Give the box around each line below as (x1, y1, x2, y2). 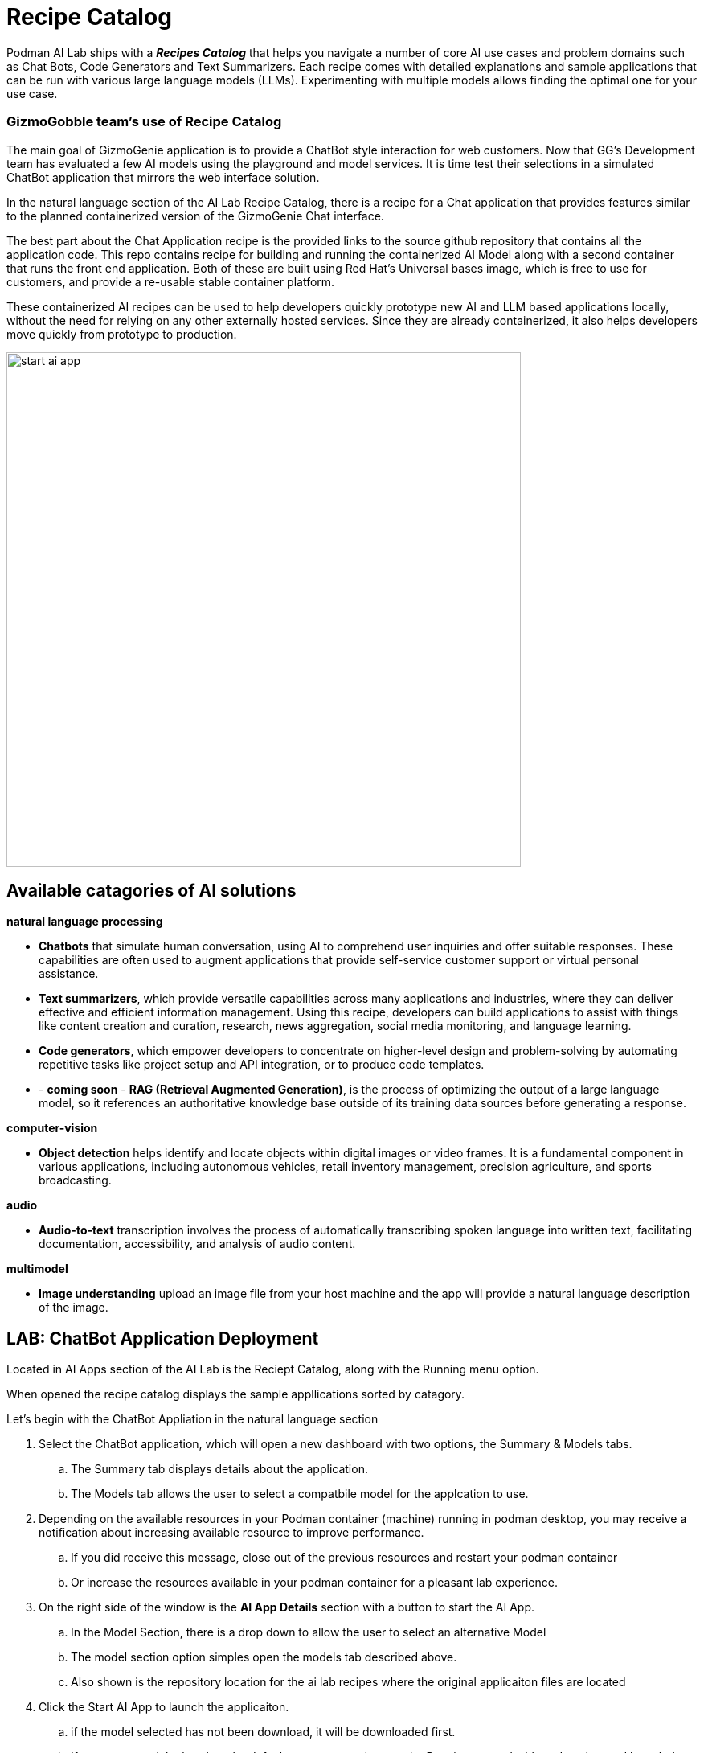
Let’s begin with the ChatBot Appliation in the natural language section (6, 1412, 379, 1427)
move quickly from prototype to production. (6, 326, 237, 341)
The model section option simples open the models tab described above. (71, 1650, 457, 1665)
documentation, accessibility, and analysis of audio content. (39, 1237, 356, 1251)
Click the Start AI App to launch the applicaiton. (39, 1700, 289, 1714)
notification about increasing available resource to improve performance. (39, 1525, 424, 1540)
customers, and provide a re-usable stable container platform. (6, 274, 335, 289)
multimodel (6, 1262, 68, 1276)
